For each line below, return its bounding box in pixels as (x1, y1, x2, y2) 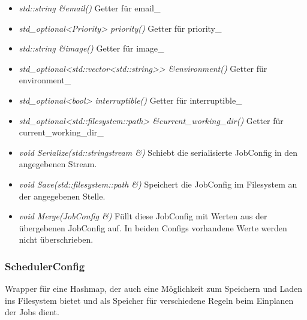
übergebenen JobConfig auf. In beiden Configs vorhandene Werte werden (19, 221, 287, 234)
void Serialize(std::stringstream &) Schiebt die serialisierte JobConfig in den (19, 146, 298, 158)
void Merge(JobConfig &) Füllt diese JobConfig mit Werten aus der (19, 210, 267, 222)
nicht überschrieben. (19, 233, 94, 246)
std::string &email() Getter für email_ (19, 2, 161, 14)
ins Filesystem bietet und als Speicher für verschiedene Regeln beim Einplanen (5, 294, 294, 306)
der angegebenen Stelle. (19, 189, 106, 202)
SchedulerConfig (5, 258, 85, 273)
